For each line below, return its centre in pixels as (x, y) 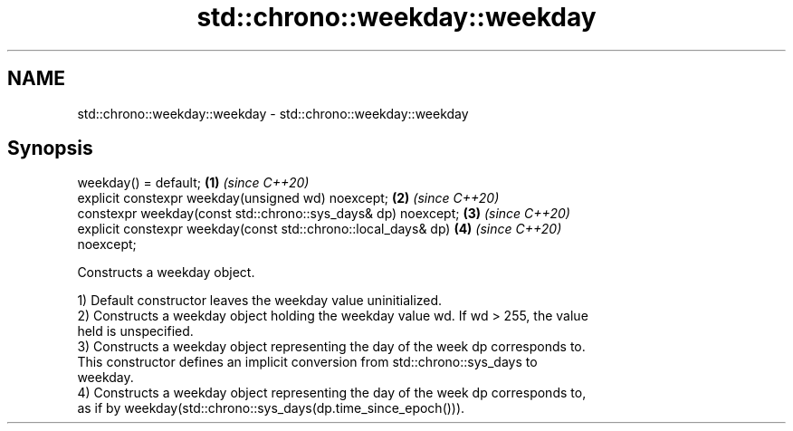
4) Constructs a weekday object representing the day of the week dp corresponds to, (332, 393)
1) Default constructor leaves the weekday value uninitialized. (260, 301)
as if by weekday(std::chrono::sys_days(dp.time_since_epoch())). (271, 408)
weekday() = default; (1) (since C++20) (193, 183)
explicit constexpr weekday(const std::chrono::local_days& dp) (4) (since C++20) (320, 229)
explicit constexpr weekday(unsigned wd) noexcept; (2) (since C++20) (288, 198)
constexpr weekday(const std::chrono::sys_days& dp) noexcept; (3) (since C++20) (324, 214)
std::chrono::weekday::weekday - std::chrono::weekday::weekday (273, 113)
